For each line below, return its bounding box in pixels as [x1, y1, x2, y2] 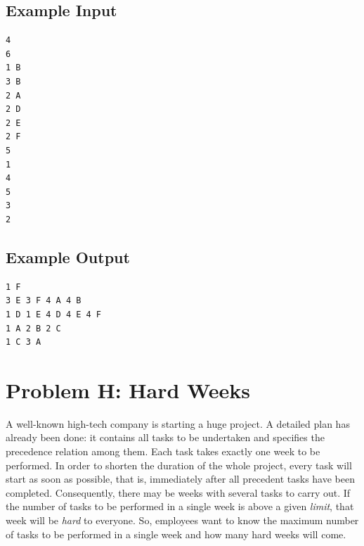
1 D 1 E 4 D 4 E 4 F [6, 309, 102, 319]
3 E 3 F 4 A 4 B [6, 296, 82, 306]
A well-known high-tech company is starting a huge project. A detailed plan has [6, 416, 350, 431]
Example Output [6, 246, 130, 267]
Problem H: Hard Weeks [6, 375, 250, 404]
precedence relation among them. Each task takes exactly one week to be [6, 444, 320, 458]
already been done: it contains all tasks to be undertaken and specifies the [6, 430, 325, 445]
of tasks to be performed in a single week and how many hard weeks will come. [6, 526, 346, 541]
